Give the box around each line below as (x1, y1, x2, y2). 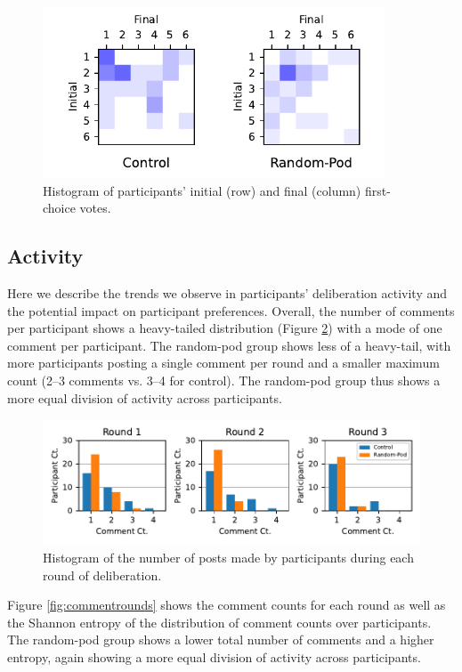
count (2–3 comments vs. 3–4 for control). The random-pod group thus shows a (7, 370, 441, 389)
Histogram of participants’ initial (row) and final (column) (43, 181, 361, 199)
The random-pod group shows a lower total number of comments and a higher (7, 630, 434, 649)
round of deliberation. (43, 565, 162, 584)
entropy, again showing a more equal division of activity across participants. (7, 648, 421, 667)
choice (43, 198, 76, 217)
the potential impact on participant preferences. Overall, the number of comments (7, 301, 455, 320)
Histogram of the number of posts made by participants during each (43, 548, 414, 567)
